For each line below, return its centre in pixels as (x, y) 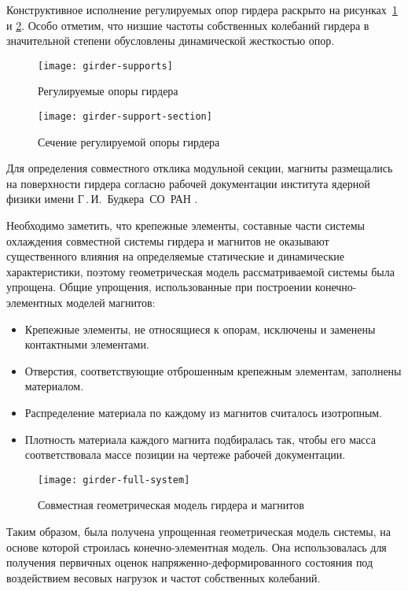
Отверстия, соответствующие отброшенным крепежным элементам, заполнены (213, 370)
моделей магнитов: (111, 303)
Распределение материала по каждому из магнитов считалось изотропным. (204, 412)
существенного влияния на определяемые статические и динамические (176, 256)
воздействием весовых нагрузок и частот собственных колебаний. (164, 577)
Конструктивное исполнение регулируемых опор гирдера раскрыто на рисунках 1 (202, 9)
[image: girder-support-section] (125, 117)
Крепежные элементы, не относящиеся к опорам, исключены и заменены (200, 329)
